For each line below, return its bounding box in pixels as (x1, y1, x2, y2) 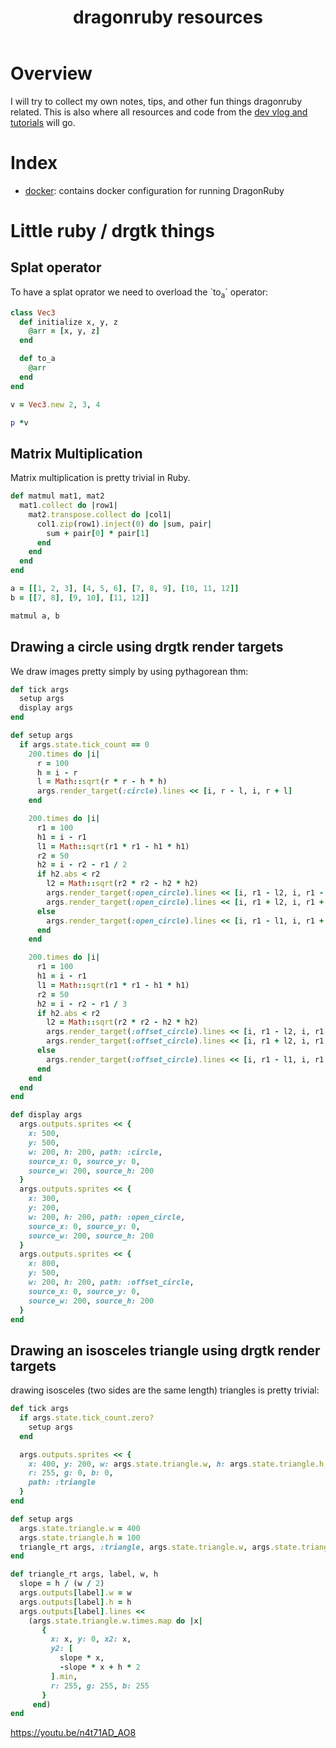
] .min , (50, 1671, 78, 1681)
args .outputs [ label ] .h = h (19, 1597, 132, 1607)
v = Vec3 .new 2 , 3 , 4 (10, 399, 101, 410)
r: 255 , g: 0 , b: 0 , (28, 1468, 114, 1478)
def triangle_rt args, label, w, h (10, 1569, 159, 1580)
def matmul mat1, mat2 (10, 491, 105, 501)
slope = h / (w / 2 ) (19, 1579, 105, 1589)
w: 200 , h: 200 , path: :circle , (28, 1147, 163, 1157)
